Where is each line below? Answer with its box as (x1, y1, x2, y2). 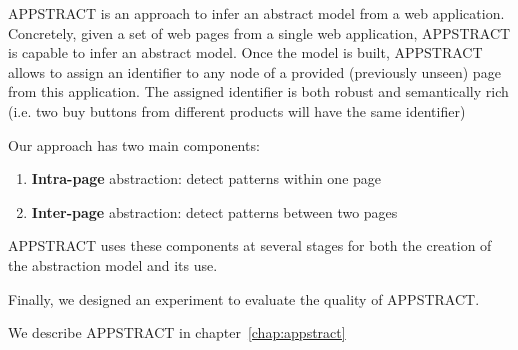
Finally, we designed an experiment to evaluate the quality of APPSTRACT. (8, 288, 480, 309)
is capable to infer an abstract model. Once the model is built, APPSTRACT (8, 42, 483, 63)
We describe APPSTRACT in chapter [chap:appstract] (8, 322, 346, 343)
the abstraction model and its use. (8, 254, 218, 275)
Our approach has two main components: (8, 134, 260, 155)
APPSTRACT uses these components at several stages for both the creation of (8, 235, 492, 256)
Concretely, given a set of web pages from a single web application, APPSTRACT (8, 22, 511, 43)
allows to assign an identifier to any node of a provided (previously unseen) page (8, 61, 501, 82)
